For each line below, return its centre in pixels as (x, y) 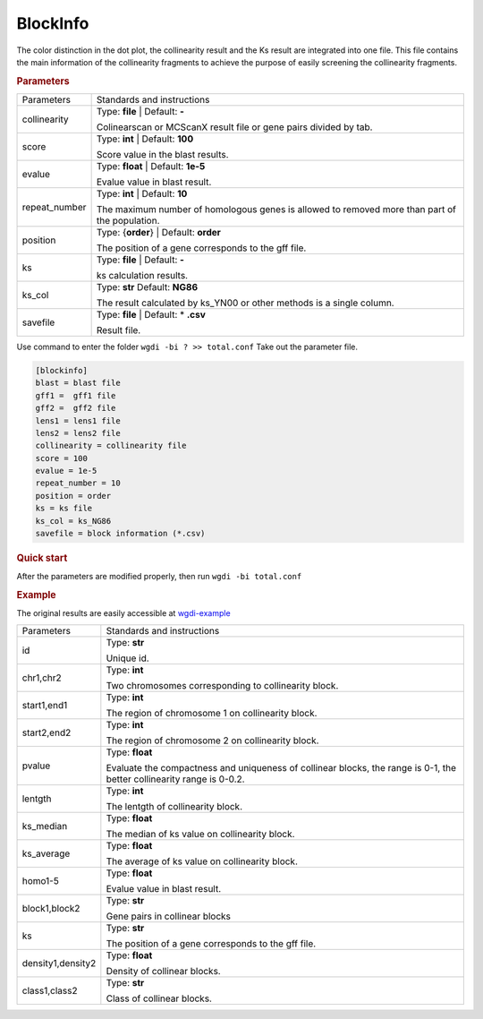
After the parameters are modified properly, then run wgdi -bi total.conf (159, 577)
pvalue (36, 766)
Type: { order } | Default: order (158, 232)
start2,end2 (47, 732)
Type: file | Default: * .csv (151, 314)
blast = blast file (78, 383)
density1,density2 (59, 963)
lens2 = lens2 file (78, 433)
